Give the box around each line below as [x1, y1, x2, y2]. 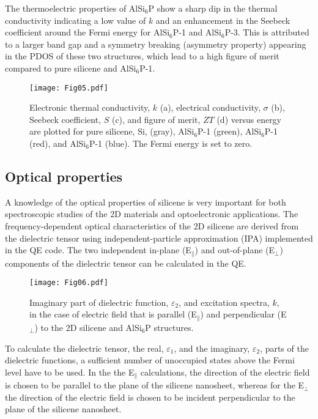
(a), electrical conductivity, [160, 101, 261, 114]
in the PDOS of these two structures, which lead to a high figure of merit [5, 50, 279, 62]
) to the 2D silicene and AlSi [34, 321, 142, 333]
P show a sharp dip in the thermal [148, 2, 278, 14]
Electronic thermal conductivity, [29, 101, 150, 114]
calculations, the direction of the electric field [140, 365, 310, 378]
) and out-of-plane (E [194, 243, 275, 256]
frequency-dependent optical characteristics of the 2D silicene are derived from [5, 219, 299, 232]
